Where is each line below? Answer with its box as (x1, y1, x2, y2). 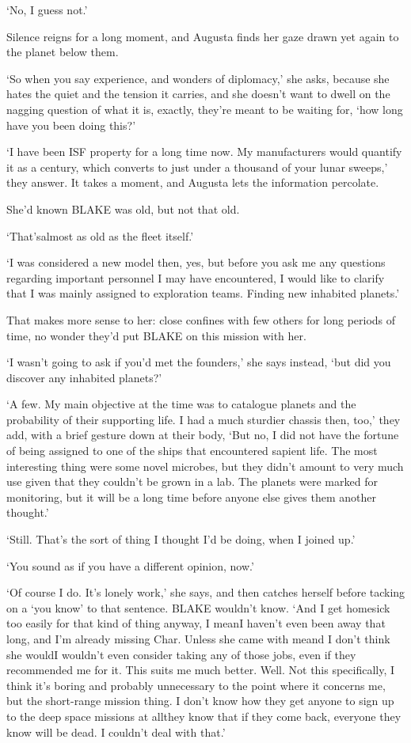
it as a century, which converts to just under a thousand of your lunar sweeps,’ (6, 158, 388, 175)
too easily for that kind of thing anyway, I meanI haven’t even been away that (6, 615, 386, 631)
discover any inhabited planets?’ (6, 369, 162, 385)
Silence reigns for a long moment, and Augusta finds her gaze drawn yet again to (6, 28, 399, 44)
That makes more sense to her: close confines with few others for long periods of (6, 311, 396, 328)
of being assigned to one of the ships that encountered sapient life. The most (6, 442, 378, 459)
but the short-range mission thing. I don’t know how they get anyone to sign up (6, 692, 394, 709)
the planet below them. (6, 44, 119, 60)
